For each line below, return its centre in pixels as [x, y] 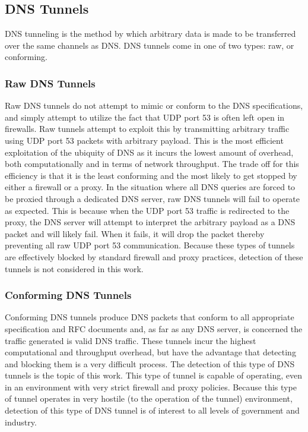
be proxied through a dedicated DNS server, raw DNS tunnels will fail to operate [153, 198]
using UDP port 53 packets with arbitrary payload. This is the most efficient [144, 140]
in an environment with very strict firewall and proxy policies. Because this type [151, 387]
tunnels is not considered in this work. [74, 268]
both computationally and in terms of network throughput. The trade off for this [152, 164]
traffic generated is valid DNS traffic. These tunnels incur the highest [131, 340]
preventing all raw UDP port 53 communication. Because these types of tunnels [150, 245]
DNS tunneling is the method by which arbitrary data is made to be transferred [150, 34]
